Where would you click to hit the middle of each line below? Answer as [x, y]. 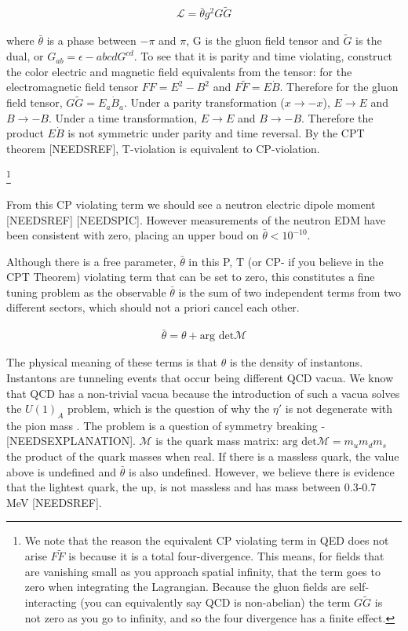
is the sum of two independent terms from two [290, 292]
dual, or [25, 56]
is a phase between [91, 40]
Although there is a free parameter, [91, 261]
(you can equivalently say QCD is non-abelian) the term [215, 602]
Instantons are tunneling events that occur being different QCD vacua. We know [200, 377]
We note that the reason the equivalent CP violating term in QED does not [207, 540]
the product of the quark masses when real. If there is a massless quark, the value [203, 456]
